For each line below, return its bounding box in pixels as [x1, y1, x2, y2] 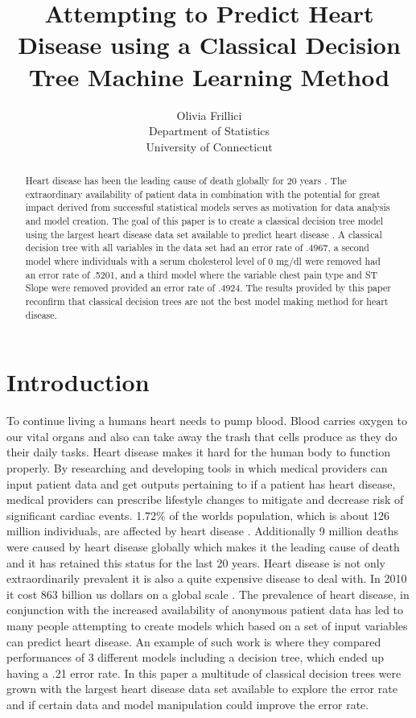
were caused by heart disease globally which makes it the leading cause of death [6, 538, 400, 555]
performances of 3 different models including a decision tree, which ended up [6, 649, 384, 666]
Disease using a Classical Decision [18, 28, 401, 61]
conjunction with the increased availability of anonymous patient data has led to [6, 601, 404, 618]
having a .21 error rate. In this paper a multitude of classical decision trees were [6, 664, 402, 681]
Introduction [6, 365, 150, 398]
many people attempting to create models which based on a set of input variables [6, 617, 408, 633]
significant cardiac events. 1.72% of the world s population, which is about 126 [6, 506, 390, 523]
